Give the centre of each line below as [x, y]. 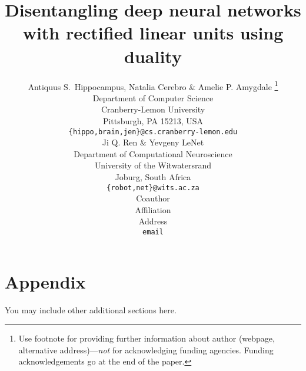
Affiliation [153, 209]
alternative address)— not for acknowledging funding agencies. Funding [146, 350]
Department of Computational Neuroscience [153, 153]
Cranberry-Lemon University [153, 109]
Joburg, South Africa [153, 176]
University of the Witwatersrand [153, 165]
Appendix [45, 281]
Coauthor [153, 198]
